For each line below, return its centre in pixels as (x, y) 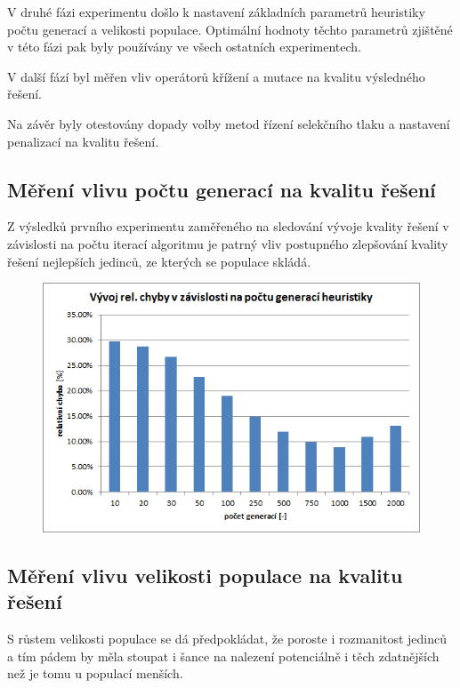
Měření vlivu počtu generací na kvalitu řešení (222, 189)
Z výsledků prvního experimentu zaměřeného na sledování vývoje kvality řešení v (228, 226)
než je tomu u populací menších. (95, 673)
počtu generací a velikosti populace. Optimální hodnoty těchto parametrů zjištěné (230, 29)
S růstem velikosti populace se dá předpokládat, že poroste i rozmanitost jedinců (227, 639)
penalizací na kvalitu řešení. (83, 141)
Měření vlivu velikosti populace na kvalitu (205, 575)
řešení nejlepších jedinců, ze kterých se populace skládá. (159, 261)
